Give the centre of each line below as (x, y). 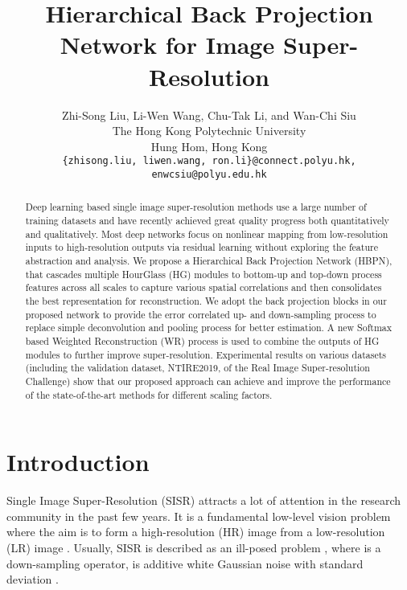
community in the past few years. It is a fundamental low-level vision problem (199, 516)
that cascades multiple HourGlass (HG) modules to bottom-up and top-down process (203, 274)
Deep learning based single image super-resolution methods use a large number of (196, 207)
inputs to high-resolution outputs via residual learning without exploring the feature (201, 247)
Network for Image (167, 45)
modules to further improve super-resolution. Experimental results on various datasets (206, 354)
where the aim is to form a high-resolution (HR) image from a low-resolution (196, 532)
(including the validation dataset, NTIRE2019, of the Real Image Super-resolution (197, 368)
